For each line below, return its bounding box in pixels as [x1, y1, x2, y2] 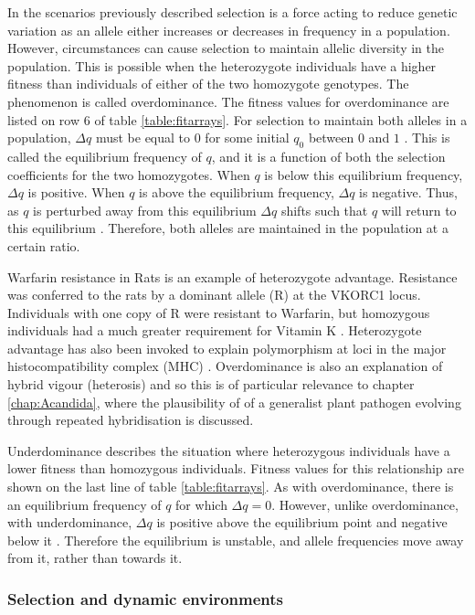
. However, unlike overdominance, [271, 494, 459, 514]
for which [175, 494, 227, 514]
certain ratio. [7, 236, 80, 255]
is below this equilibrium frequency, [264, 164, 463, 184]
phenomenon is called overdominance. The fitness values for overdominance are [7, 91, 449, 111]
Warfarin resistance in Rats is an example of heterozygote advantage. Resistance [7, 267, 458, 286]
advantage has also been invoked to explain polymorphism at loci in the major [7, 338, 447, 357]
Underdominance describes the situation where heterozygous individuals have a [7, 440, 450, 460]
